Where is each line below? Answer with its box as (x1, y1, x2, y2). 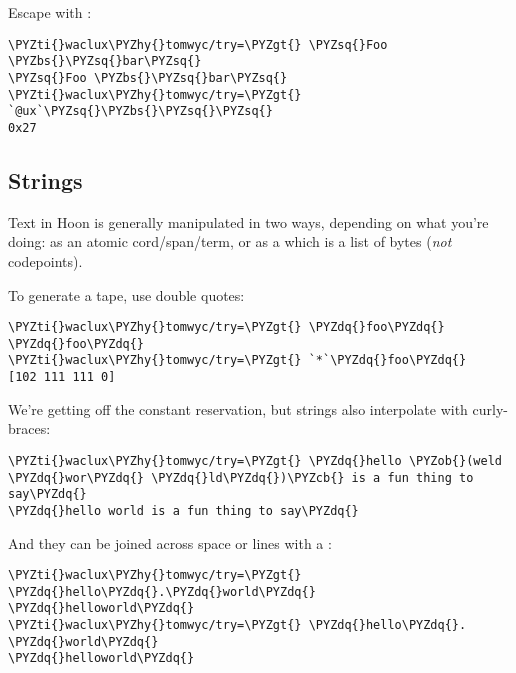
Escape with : (8, 2, 92, 22)
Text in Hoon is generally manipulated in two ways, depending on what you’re (8, 211, 489, 232)
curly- (472, 398, 508, 419)
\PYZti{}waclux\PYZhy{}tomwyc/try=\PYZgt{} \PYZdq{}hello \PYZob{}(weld (8, 453, 502, 468)
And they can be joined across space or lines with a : (8, 532, 332, 553)
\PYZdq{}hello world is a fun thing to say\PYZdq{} (8, 503, 359, 518)
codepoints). (8, 250, 83, 271)
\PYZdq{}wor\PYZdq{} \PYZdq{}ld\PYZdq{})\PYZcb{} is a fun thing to (8, 470, 474, 485)
